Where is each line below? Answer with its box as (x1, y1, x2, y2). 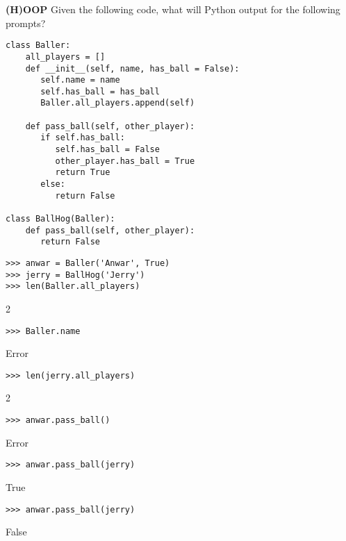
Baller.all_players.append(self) (40, 98, 195, 108)
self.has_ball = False (55, 144, 160, 155)
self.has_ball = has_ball (40, 86, 160, 97)
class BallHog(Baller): (6, 214, 115, 224)
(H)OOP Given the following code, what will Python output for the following (6, 2, 340, 16)
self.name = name (40, 75, 120, 85)
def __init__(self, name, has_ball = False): (25, 63, 240, 74)
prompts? (6, 15, 46, 30)
